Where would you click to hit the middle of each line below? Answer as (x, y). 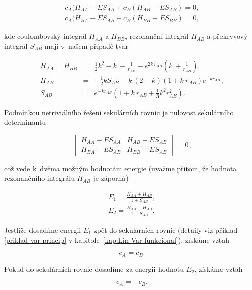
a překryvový (227, 36)
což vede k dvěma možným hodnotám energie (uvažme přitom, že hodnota (120, 168)
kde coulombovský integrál (45, 36)
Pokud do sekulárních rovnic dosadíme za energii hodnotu (94, 268)
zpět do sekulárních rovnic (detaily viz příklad (166, 230)
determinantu (25, 122)
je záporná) (111, 178)
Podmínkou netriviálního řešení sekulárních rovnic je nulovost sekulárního (119, 112)
